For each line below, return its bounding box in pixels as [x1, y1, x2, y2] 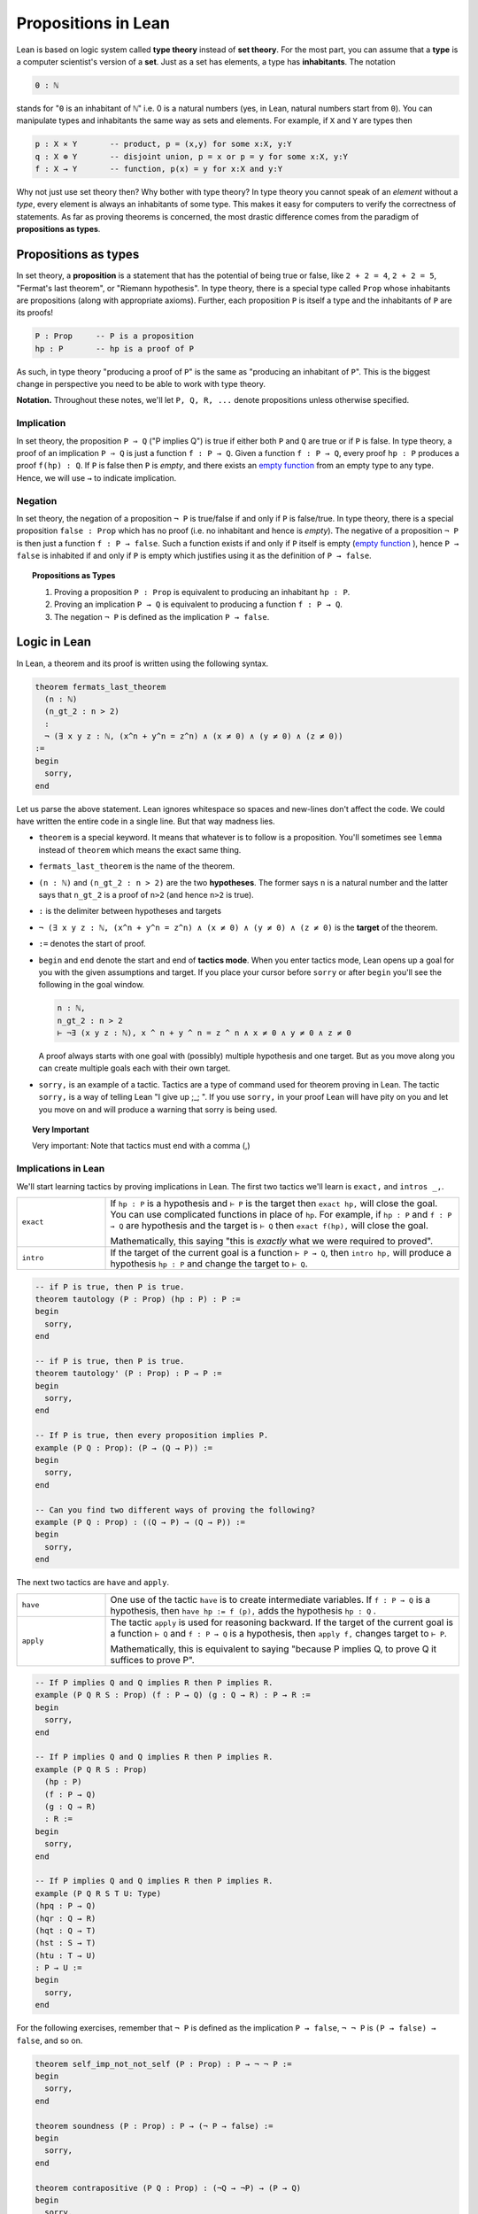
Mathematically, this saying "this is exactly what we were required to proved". [110, 1235, 434, 1247]
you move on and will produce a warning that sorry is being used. [38, 1103, 278, 1115]
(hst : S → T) [35, 1938, 96, 1948]
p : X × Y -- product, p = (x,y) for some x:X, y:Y [35, 139, 292, 150]
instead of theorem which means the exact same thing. [38, 844, 242, 855]
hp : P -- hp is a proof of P [35, 344, 195, 353]
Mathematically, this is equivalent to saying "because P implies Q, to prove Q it [110, 1643, 437, 1655]
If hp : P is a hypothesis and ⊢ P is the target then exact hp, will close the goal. [110, 1196, 438, 1209]
